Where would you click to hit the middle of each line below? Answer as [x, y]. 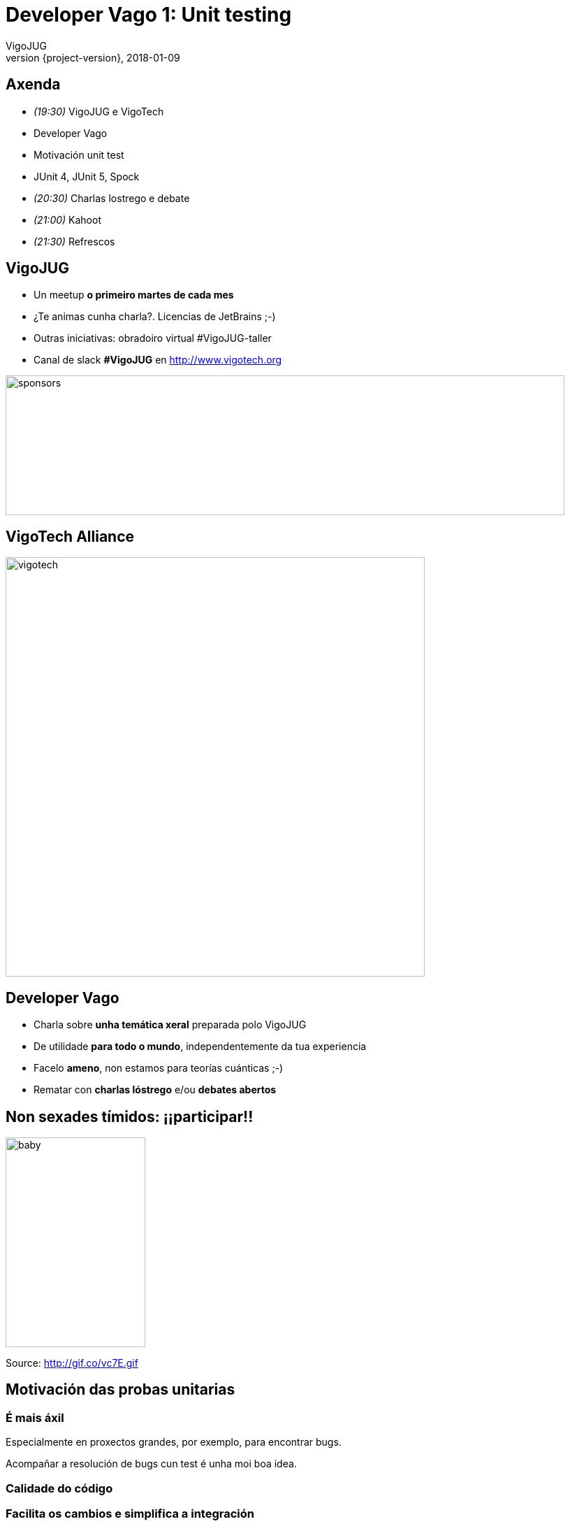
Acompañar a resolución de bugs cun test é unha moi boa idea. [151, 1464]
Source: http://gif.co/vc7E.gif [72, 1363]
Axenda [33, 85]
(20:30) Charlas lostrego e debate [112, 198]
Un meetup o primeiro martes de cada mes [134, 295]
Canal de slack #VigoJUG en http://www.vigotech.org [158, 360]
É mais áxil [35, 1417]
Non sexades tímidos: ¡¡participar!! [130, 1116]
